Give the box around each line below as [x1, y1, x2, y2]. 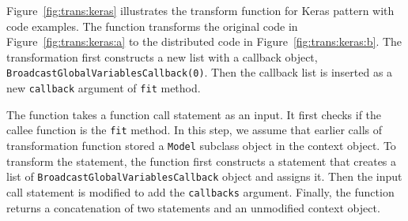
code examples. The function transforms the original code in [6, 17, 298, 34]
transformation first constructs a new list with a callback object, [6, 48, 318, 65]
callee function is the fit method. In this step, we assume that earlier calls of [6, 122, 383, 138]
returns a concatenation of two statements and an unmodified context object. [6, 199, 380, 215]
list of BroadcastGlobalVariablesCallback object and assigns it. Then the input [6, 168, 402, 185]
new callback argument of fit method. [6, 80, 201, 96]
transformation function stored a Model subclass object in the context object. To [6, 137, 396, 153]
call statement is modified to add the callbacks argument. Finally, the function [6, 183, 395, 200]
